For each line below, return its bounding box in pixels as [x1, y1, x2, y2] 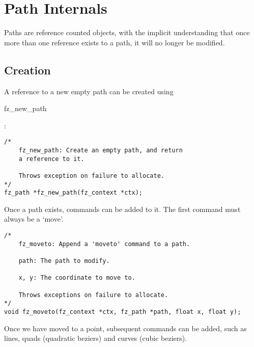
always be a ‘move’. [4, 213, 64, 224]
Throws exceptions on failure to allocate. [18, 291, 168, 299]
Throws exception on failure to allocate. [18, 172, 164, 179]
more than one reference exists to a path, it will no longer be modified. [4, 37, 225, 47]
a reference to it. [18, 155, 84, 163]
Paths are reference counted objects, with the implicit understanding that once [4, 27, 250, 38]
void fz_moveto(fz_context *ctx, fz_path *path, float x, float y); [4, 308, 241, 315]
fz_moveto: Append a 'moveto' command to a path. [18, 240, 190, 248]
